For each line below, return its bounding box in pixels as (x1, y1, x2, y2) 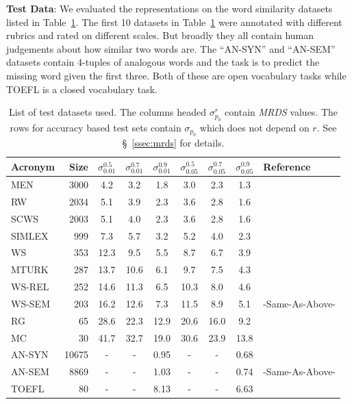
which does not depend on (199, 120, 310, 134)
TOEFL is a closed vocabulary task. (6, 81, 158, 96)
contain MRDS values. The (225, 105, 338, 119)
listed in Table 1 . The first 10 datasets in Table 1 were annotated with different (6, 14, 342, 29)
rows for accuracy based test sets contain (10, 120, 181, 134)
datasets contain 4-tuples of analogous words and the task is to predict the (6, 55, 320, 69)
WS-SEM (11, 296, 50, 310)
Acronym (11, 159, 55, 173)
